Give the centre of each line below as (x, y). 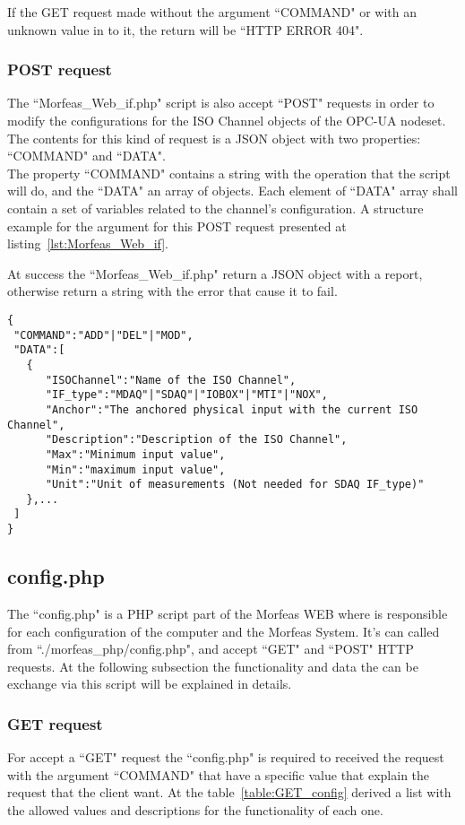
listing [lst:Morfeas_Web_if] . (88, 243)
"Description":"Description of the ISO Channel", (196, 440)
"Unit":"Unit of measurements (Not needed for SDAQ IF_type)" (235, 485)
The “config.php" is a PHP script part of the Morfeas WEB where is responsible (228, 613)
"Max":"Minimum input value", (135, 454)
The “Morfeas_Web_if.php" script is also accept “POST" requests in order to (221, 103)
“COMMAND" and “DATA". (86, 156)
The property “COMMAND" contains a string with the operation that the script (229, 173)
